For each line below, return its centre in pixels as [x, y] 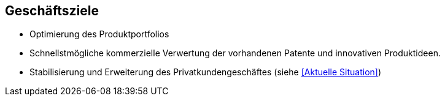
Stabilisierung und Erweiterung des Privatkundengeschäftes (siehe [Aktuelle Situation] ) [206, 72]
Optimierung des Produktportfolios [99, 34]
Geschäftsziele [52, 11]
